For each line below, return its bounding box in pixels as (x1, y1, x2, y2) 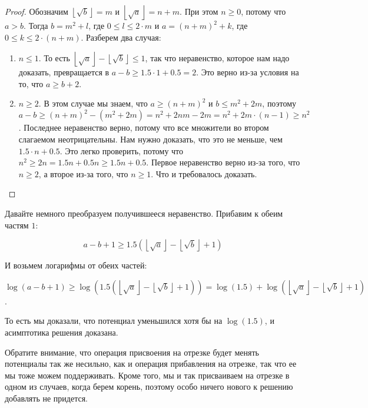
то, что (18, 77, 44, 89)
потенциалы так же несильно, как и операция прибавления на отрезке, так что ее (5, 357, 297, 370)
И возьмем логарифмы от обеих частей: (5, 259, 147, 271)
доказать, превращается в (18, 66, 110, 78)
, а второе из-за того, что (38, 167, 128, 180)
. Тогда (24, 19, 48, 31)
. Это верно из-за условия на (196, 66, 299, 78)
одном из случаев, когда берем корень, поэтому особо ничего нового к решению (5, 380, 293, 393)
